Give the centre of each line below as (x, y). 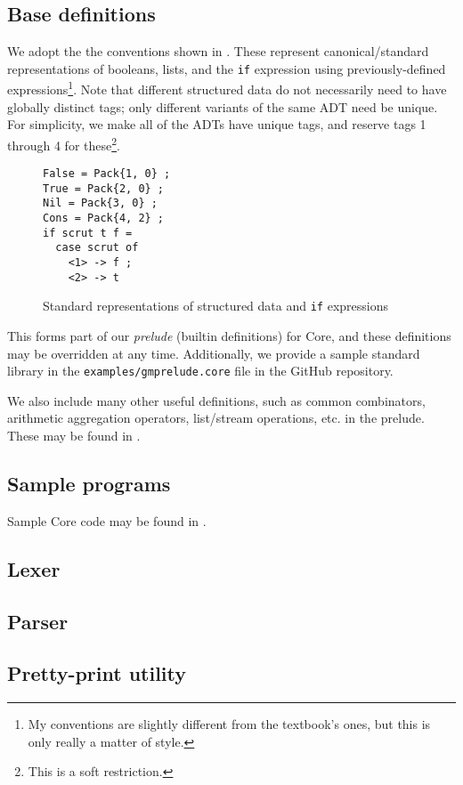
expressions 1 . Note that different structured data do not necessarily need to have (227, 88)
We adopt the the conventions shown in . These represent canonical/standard (218, 51)
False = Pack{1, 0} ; (107, 174)
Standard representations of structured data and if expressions (216, 306)
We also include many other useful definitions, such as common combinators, (216, 400)
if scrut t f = (88, 233)
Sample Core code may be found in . (107, 520)
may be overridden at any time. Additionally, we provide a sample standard (214, 353)
